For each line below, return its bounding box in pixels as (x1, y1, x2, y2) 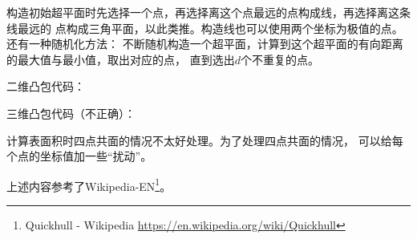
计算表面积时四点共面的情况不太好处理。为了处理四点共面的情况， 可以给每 (6, 132, 403, 148)
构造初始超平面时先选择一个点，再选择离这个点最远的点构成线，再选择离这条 (6, 4, 411, 20)
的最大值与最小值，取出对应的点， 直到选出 (6, 51, 235, 67)
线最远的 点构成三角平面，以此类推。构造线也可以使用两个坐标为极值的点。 (6, 19, 403, 36)
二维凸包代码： (6, 78, 85, 95)
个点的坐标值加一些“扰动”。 (6, 148, 152, 164)
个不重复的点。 (240, 51, 319, 67)
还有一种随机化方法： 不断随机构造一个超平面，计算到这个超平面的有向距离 (6, 35, 403, 52)
